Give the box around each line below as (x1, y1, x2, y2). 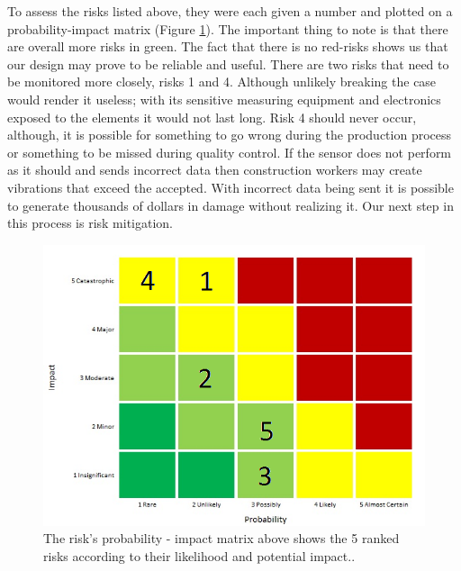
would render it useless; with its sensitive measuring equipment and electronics (7, 89, 441, 108)
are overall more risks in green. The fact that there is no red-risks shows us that (7, 37, 448, 56)
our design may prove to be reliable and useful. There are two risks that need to (7, 54, 449, 73)
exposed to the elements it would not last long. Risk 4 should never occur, (7, 107, 417, 126)
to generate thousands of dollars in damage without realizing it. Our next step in (7, 195, 454, 214)
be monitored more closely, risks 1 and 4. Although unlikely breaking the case (7, 72, 437, 91)
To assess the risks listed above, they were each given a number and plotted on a (7, 2, 453, 20)
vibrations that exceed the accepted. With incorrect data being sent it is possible (7, 177, 454, 196)
